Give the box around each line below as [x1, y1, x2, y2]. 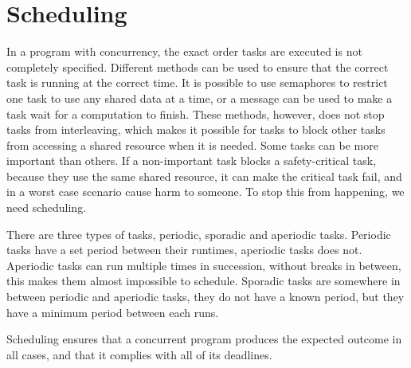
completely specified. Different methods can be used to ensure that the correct [6, 58, 389, 75]
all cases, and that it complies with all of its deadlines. [6, 346, 272, 362]
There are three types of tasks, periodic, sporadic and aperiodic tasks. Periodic [6, 225, 391, 242]
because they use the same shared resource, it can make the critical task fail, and [6, 167, 402, 184]
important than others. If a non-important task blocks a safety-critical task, [6, 152, 377, 169]
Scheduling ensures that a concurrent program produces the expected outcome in [6, 331, 402, 347]
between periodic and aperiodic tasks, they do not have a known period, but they [6, 288, 405, 305]
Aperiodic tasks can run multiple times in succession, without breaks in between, [6, 256, 401, 273]
